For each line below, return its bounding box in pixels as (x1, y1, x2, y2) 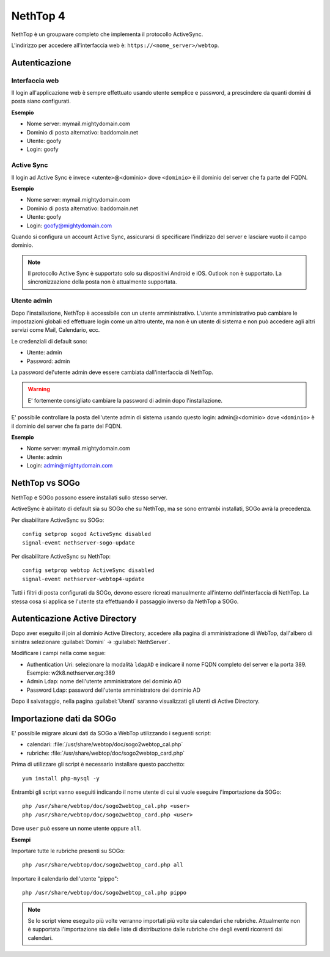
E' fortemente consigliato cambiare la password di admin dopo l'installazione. (28, 397, 223, 404)
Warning (28, 386, 50, 393)
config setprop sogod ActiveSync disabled (22, 530, 152, 538)
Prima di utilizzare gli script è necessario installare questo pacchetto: (11, 761, 185, 768)
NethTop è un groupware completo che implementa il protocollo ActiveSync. (11, 31, 204, 38)
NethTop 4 (11, 9, 65, 23)
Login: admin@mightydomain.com (26, 462, 113, 469)
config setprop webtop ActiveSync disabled (22, 567, 155, 574)
